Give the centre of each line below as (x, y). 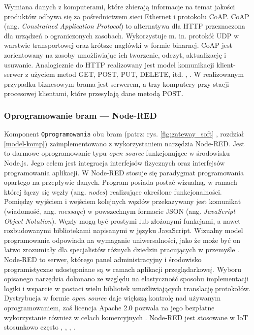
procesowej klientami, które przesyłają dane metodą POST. (94, 93)
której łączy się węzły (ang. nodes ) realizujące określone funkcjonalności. (113, 191)
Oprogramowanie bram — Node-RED (80, 115)
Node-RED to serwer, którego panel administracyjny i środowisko (103, 259)
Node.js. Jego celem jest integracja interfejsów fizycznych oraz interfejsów (114, 163)
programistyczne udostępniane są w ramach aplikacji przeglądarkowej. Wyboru (123, 269)
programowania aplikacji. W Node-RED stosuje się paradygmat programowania (124, 172)
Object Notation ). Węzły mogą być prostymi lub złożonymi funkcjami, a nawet (122, 220)
